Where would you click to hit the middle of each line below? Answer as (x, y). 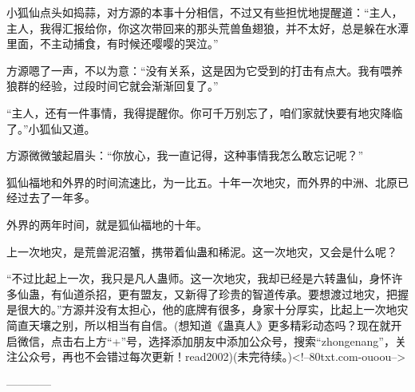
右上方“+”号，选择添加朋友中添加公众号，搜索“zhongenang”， (234, 341)
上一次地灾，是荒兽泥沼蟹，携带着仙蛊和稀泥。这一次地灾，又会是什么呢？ (202, 251)
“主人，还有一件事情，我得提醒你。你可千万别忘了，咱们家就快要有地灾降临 (205, 112)
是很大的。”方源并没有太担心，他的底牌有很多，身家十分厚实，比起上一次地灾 (207, 309)
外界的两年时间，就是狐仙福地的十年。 (107, 224)
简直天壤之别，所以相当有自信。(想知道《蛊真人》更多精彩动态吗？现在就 (199, 325)
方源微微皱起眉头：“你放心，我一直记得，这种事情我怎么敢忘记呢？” (185, 155)
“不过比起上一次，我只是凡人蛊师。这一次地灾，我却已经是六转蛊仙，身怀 (199, 278)
